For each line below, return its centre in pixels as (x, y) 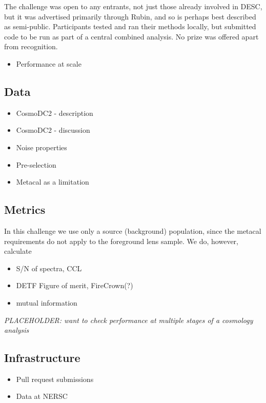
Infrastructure (42, 358)
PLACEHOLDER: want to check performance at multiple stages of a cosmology (129, 320)
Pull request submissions (55, 379)
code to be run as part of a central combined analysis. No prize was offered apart (131, 36)
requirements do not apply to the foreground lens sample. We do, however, (121, 241)
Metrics (25, 209)
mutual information (47, 302)
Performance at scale (49, 63)
